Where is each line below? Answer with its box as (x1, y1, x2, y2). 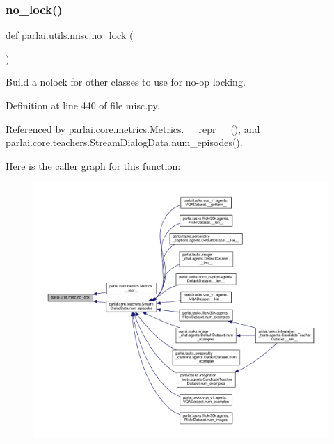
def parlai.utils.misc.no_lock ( (6, 28, 134, 42)
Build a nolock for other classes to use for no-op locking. (6, 74, 246, 89)
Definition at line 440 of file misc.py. (6, 98, 160, 112)
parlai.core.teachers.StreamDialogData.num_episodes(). (6, 135, 243, 150)
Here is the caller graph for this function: (6, 158, 181, 173)
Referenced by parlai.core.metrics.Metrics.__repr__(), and (6, 121, 260, 136)
